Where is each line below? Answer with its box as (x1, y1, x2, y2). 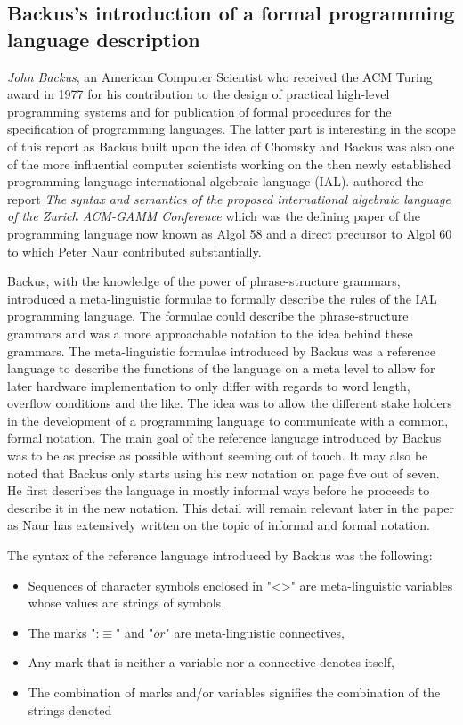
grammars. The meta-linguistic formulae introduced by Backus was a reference (7, 341, 435, 360)
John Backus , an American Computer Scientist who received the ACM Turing (7, 67, 433, 86)
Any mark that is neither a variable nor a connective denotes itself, (28, 653, 394, 672)
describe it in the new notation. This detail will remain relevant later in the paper (7, 498, 455, 517)
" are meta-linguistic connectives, (165, 623, 345, 641)
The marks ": (28, 623, 100, 641)
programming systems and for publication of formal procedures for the (7, 102, 392, 120)
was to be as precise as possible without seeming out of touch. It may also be (7, 446, 428, 465)
